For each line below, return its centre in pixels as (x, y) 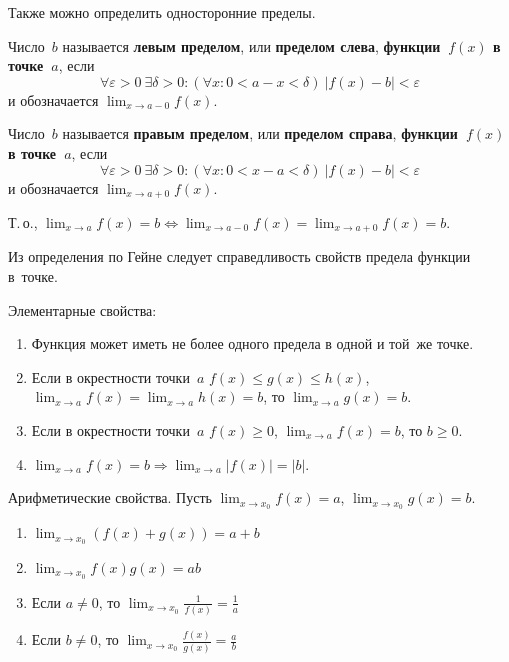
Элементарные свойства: (82, 309)
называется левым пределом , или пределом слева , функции (251, 45)
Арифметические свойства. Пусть (110, 497)
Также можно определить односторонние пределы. (162, 12)
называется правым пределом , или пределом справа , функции (260, 133)
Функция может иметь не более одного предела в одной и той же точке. (252, 343)
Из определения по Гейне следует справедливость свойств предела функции (239, 256)
